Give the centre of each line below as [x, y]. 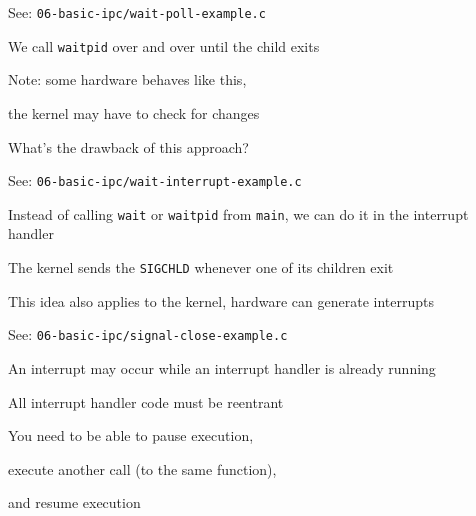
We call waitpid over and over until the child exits [164, 45]
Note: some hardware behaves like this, [127, 79]
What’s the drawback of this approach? [128, 146]
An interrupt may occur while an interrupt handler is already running [222, 367]
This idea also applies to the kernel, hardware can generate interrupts [221, 300]
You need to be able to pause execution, [131, 435]
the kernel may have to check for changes [134, 112]
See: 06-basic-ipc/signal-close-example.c [148, 334]
